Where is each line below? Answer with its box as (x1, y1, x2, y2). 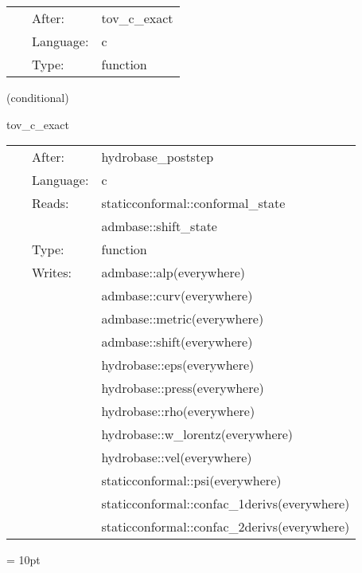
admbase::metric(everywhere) (101, 309, 264, 328)
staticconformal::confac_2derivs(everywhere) (101, 517, 350, 536)
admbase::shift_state (101, 217, 217, 236)
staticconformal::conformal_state (101, 194, 286, 213)
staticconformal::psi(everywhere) (101, 471, 282, 490)
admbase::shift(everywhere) (101, 332, 253, 351)
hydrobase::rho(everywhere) (101, 402, 255, 421)
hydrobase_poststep (101, 147, 214, 167)
